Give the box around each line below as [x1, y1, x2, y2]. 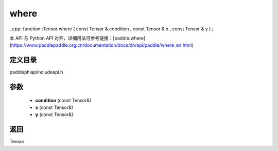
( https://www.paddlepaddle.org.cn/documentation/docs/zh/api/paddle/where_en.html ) [9, 42, 194, 48]
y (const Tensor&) [35, 111, 74, 118]
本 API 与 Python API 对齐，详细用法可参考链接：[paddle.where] [9, 35, 146, 41]
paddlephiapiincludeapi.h [9, 69, 63, 75]
